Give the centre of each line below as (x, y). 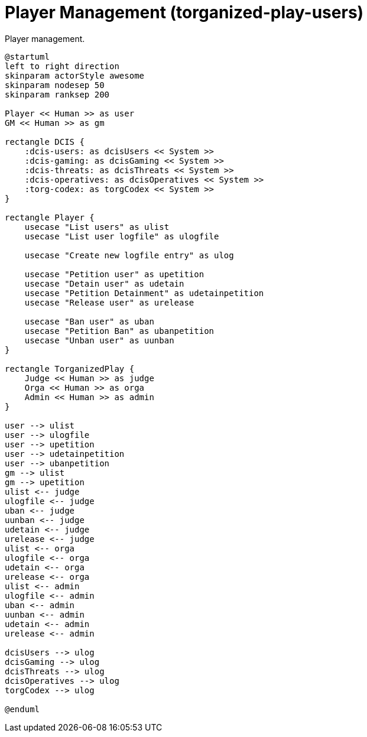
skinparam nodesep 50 (55, 85)
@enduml (22, 709)
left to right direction (62, 66)
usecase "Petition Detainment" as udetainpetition (144, 293)
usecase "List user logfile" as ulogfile (122, 236)
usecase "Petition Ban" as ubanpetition (119, 331)
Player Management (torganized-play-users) (184, 12)
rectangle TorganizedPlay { (70, 368)
